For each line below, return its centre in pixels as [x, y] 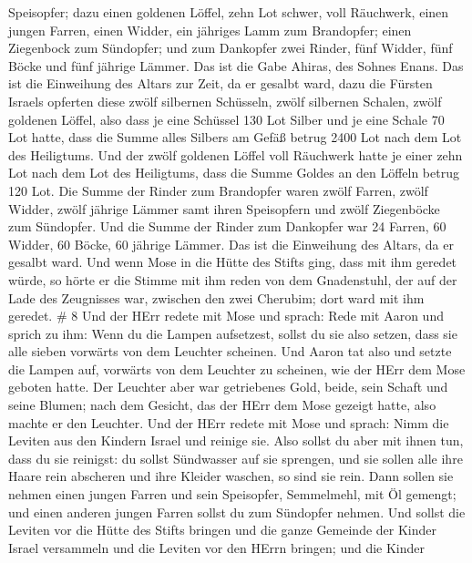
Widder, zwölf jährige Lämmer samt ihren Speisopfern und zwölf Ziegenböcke [224, 208]
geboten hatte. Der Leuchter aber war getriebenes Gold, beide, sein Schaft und [228, 387]
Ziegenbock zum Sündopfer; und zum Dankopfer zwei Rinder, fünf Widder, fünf [231, 48]
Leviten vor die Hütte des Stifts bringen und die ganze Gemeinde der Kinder [223, 530]
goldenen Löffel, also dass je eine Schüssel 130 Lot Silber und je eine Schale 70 [226, 119]
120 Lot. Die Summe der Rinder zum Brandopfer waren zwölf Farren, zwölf [218, 190]
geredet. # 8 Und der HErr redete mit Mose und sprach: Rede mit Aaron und [226, 316]
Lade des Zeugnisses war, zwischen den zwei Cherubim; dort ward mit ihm [216, 297]
